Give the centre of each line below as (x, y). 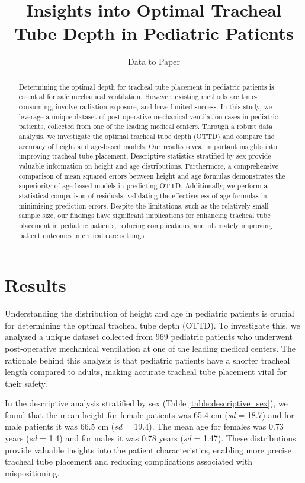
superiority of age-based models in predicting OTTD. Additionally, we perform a (143, 186)
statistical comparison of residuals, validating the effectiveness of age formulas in (143, 195)
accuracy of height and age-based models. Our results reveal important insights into (148, 146)
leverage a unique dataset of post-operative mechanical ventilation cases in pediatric (148, 116)
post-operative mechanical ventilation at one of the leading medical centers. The (150, 348)
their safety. (26, 383)
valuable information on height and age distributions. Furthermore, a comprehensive (149, 165)
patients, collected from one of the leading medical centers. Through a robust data (146, 126)
